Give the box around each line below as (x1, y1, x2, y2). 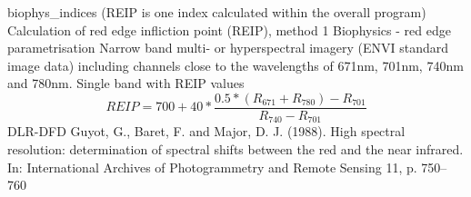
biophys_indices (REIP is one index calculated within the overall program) (7, 3, 426, 21)
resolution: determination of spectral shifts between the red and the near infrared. (7, 140, 464, 159)
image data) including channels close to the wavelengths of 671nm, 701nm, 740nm (7, 55, 464, 74)
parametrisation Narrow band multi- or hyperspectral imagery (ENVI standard (7, 38, 448, 57)
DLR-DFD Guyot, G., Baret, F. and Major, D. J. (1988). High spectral (7, 122, 406, 141)
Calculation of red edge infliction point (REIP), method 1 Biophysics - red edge (7, 20, 451, 39)
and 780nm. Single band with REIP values (7, 74, 245, 93)
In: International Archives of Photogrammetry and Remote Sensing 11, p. (7, 157, 417, 176)
